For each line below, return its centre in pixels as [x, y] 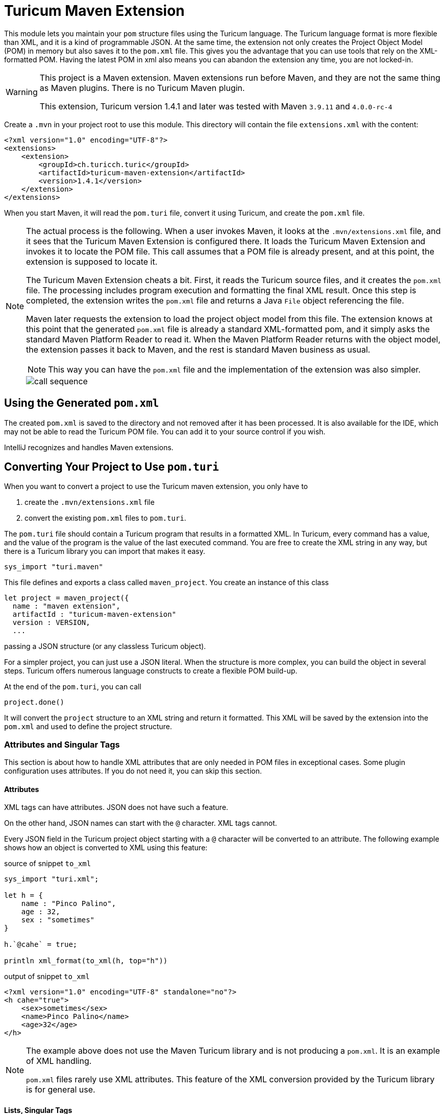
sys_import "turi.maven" [54, 567]
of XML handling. [59, 1061]
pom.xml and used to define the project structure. [88, 727]
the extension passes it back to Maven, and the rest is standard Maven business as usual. [198, 349]
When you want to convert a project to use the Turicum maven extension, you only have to [156, 486]
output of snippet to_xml [47, 977]
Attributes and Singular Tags [62, 744]
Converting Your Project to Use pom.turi [112, 467]
